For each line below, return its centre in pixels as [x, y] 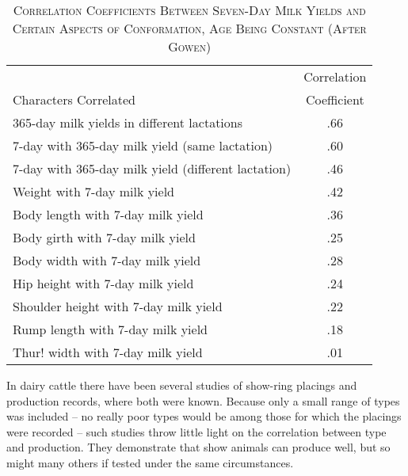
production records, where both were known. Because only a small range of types [203, 400]
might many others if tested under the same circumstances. [150, 462]
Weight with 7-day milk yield [94, 191]
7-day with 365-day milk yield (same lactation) [143, 145]
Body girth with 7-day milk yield [104, 237]
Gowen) [190, 46]
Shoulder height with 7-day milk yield [118, 306]
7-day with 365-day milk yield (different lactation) [152, 168]
